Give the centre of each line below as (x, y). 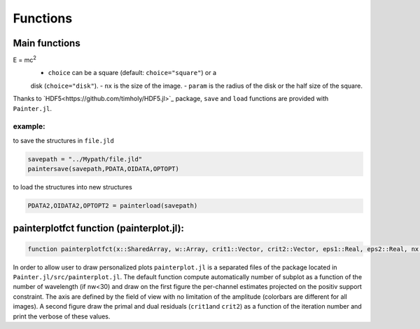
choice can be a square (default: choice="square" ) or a (132, 73)
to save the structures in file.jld (64, 140)
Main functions (47, 43)
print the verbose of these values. (62, 316)
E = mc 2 (24, 60)
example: (29, 126)
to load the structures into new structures (72, 187)
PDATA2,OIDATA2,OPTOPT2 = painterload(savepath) (113, 206)
